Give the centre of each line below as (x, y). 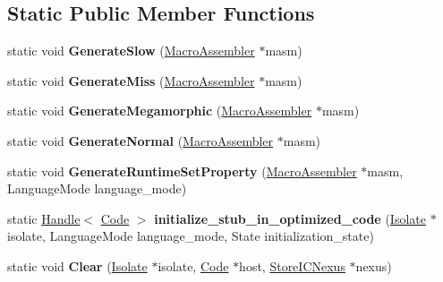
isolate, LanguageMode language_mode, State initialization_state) (191, 236)
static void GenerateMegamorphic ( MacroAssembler (160, 111)
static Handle (44, 218)
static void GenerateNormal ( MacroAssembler (141, 140)
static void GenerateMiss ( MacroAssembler (131, 80)
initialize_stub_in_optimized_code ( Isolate (290, 218)
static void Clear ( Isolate (77, 265)
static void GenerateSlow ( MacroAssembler (131, 51)
